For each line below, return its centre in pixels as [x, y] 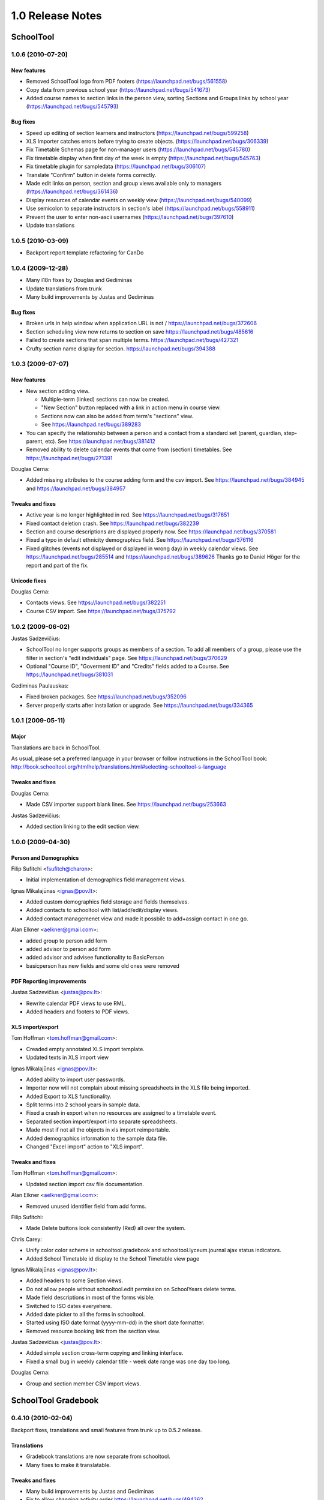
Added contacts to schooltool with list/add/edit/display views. [102, 910]
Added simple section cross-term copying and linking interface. [105, 1353]
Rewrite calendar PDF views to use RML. [76, 1003]
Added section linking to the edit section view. [83, 826]
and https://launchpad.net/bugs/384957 [76, 488]
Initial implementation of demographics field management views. [106, 880]
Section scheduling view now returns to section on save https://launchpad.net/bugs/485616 [140, 331]
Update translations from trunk [64, 289]
